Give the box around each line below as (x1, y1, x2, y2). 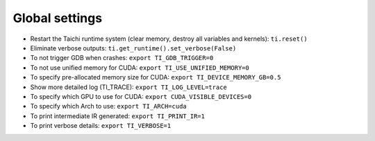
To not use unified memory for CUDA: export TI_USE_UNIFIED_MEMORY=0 (30, 63, 249, 72)
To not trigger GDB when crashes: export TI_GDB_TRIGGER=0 (30, 54, 214, 62)
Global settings (12, 10, 103, 26)
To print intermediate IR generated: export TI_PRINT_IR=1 (30, 111, 205, 120)
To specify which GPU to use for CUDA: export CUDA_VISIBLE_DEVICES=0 (30, 92, 252, 100)
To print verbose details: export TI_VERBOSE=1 (30, 122, 172, 130)
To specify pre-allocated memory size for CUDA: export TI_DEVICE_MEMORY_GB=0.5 (30, 73, 281, 82)
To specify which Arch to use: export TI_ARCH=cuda (30, 102, 187, 111)
